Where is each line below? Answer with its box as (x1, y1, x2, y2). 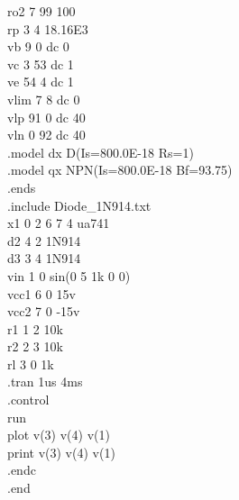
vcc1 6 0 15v (7, 284, 76, 303)
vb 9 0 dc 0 (7, 37, 69, 56)
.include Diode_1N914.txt (7, 195, 152, 214)
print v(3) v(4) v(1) (7, 442, 115, 461)
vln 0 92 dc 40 (7, 125, 86, 144)
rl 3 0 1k (7, 354, 54, 373)
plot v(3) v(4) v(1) (7, 425, 110, 444)
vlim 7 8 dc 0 (7, 89, 80, 108)
